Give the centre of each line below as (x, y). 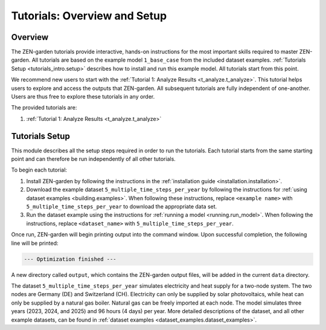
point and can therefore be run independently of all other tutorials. (94, 159)
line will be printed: (35, 243)
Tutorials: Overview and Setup (89, 16)
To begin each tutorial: (39, 170)
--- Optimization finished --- (70, 259)
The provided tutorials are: (44, 108)
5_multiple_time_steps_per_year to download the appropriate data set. (122, 207)
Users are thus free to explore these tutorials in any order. (83, 97)
